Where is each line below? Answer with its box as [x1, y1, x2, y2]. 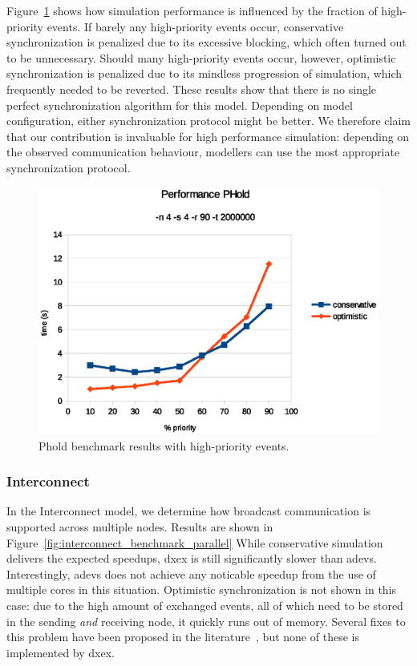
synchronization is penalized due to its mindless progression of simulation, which [6, 65, 403, 82]
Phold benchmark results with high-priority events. [38, 437, 289, 454]
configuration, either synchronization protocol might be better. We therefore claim [6, 112, 411, 129]
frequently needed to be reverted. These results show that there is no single [6, 80, 377, 97]
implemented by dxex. [6, 644, 115, 660]
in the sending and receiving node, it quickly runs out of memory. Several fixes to [6, 612, 406, 629]
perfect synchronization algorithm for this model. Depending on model [6, 96, 353, 113]
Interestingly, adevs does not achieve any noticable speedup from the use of [6, 565, 376, 582]
